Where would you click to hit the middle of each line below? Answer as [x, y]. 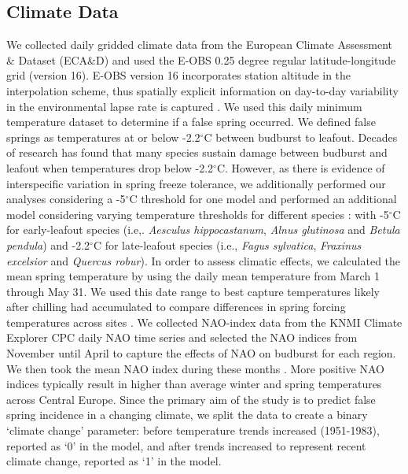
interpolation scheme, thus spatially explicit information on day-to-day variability [202, 90]
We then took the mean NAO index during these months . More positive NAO [195, 368]
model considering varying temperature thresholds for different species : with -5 [198, 214]
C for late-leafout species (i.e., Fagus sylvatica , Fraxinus [227, 244]
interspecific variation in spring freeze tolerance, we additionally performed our [196, 183]
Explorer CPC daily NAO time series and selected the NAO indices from [182, 337]
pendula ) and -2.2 [48, 244]
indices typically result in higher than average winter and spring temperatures [194, 384]
